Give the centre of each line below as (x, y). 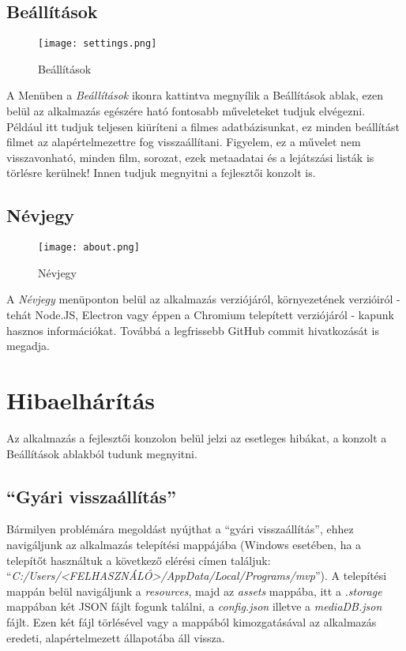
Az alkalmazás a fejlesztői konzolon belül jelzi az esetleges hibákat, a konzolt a (197, 437)
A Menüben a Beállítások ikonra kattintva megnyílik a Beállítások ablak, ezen (195, 95)
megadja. (28, 346)
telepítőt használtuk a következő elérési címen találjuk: (139, 560)
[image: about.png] (89, 248)
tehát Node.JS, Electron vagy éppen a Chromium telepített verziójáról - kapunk (200, 315)
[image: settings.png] (98, 44)
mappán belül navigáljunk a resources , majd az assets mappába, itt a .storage (194, 591)
